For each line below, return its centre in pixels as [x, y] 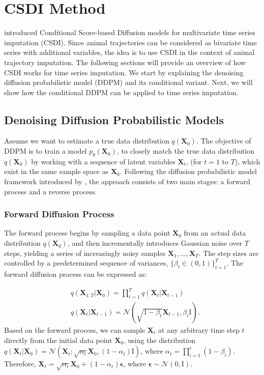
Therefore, [20, 364]
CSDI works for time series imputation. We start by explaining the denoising [124, 72]
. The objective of [224, 141]
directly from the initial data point [58, 340]
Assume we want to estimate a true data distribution [87, 141]
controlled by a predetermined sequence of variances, [86, 263]
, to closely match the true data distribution [186, 151]
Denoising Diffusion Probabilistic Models [114, 119]
